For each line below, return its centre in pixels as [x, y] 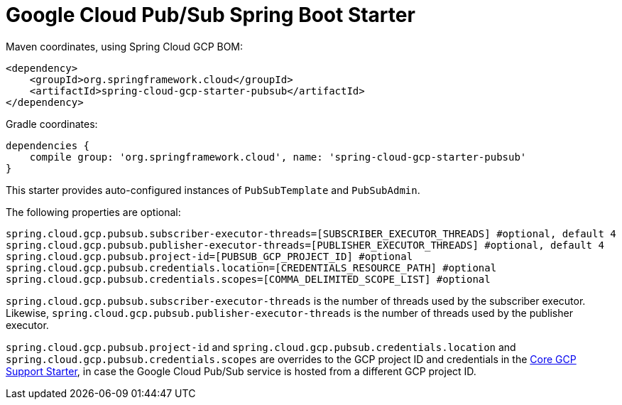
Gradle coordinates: [52, 124]
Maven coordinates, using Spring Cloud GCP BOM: [125, 46]
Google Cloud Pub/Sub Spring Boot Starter [211, 15]
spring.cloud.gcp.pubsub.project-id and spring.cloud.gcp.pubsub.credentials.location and [261, 347]
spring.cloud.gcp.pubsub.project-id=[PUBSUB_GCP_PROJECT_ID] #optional [209, 256]
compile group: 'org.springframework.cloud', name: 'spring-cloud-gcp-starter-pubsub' [278, 157]
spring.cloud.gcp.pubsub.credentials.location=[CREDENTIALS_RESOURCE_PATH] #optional [251, 268]
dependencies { [48, 145]
